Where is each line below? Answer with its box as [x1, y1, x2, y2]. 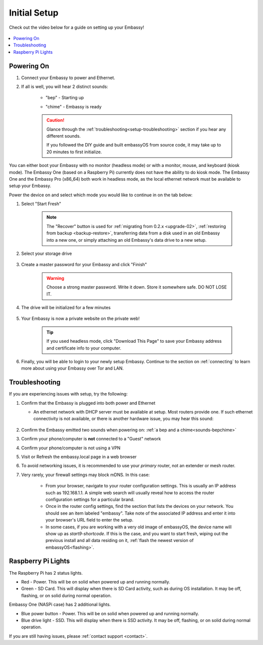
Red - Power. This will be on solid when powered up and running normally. [21, 579, 170, 584]
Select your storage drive [21, 250, 72, 256]
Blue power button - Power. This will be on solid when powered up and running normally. [21, 610, 199, 616]
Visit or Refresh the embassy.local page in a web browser [21, 454, 137, 459]
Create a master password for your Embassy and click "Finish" [21, 262, 147, 268]
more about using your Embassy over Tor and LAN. [21, 365, 124, 371]
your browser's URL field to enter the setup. [45, 517, 133, 523]
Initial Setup [9, 7, 58, 18]
